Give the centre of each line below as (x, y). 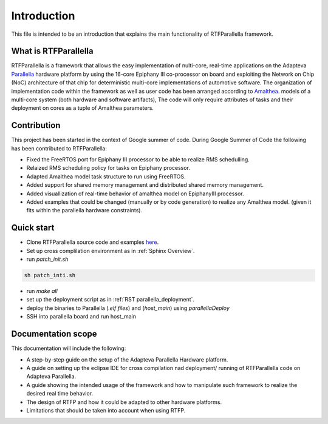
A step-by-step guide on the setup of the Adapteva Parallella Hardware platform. (127, 359)
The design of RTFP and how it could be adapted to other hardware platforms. (124, 402)
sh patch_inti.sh (50, 275)
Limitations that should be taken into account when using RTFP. (106, 410)
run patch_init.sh (47, 259)
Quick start (33, 228)
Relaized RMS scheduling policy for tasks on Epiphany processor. (108, 168)
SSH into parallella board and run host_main (81, 317)
